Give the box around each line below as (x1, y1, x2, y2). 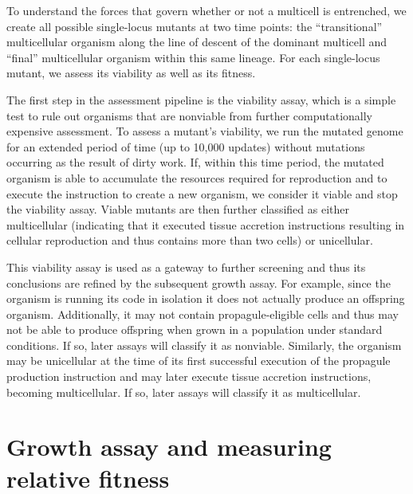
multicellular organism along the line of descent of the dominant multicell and (6, 33, 387, 50)
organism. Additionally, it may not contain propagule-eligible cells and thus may (6, 305, 399, 322)
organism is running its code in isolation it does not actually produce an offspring (6, 290, 405, 307)
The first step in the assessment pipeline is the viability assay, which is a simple (6, 91, 396, 108)
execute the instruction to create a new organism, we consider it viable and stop (6, 185, 398, 202)
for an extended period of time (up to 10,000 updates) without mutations (6, 138, 365, 155)
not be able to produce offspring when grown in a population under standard (6, 321, 383, 338)
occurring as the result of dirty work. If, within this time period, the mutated (6, 154, 384, 171)
